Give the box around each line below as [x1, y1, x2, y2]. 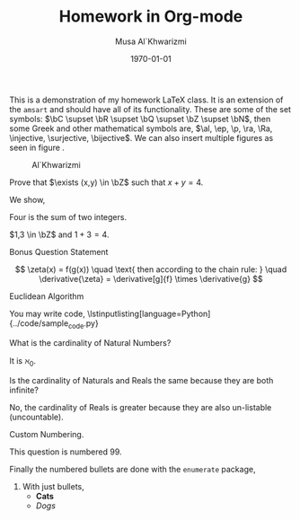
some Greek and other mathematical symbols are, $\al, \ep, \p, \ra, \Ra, [9, 123, 273, 134]
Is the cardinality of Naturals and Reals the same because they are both [9, 375, 274, 385]
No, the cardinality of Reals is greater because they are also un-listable [9, 401, 272, 412]
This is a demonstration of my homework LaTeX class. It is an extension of [9, 94, 284, 105]
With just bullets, [22, 480, 85, 491]
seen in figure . [9, 142, 66, 153]
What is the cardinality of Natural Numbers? [9, 337, 172, 348]
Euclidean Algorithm [9, 290, 84, 302]
